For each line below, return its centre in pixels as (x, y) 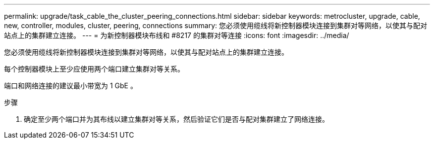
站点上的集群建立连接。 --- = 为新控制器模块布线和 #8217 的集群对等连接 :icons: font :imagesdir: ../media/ (177, 35)
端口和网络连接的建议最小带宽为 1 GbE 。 (71, 86)
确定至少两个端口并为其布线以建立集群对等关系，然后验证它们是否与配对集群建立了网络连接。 (176, 119)
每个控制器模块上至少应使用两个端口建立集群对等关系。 (94, 69)
